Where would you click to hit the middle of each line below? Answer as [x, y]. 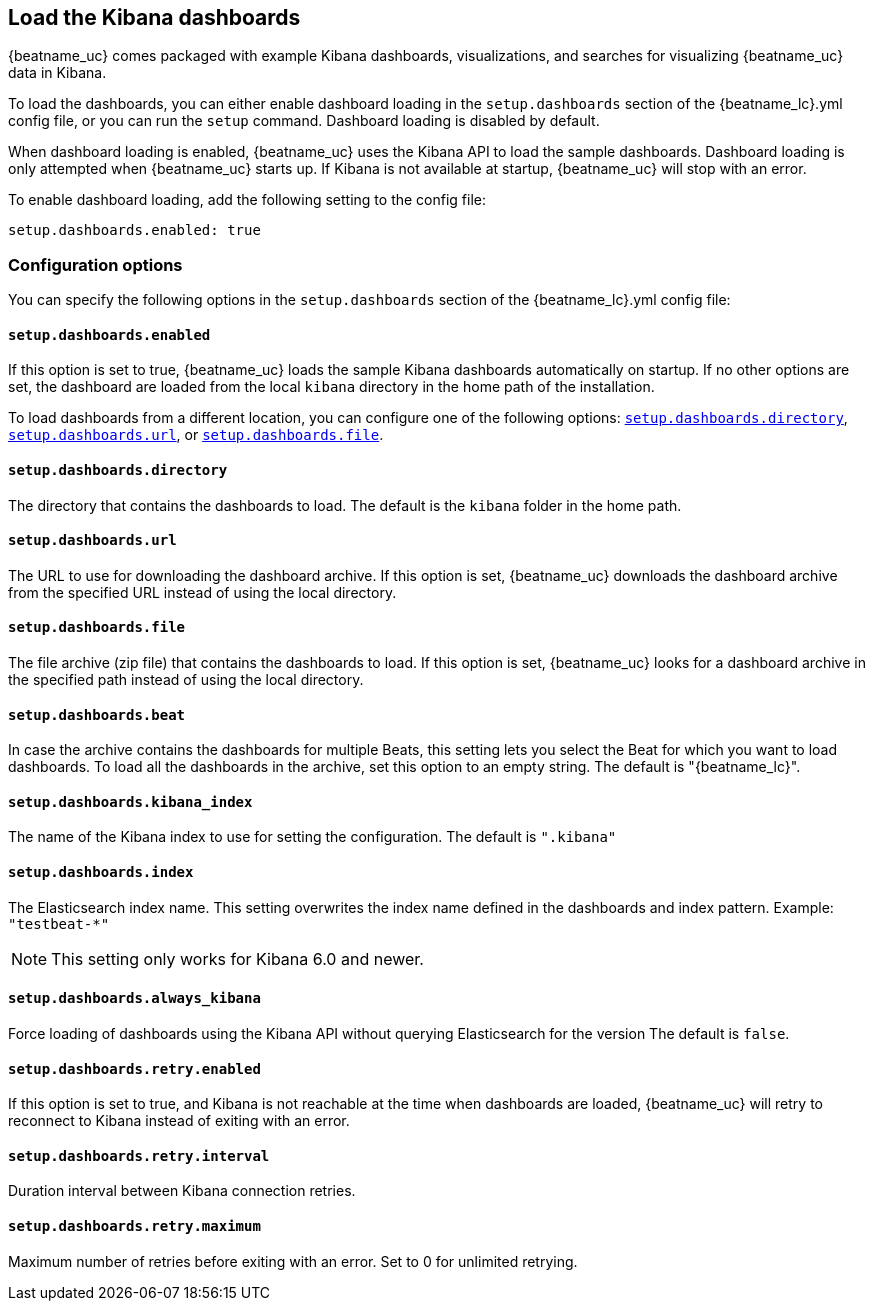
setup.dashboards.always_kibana [134, 998]
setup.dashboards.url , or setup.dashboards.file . [196, 435]
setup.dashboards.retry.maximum [134, 1225]
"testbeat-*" [59, 923]
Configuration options [95, 264]
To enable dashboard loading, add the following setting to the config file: [247, 200]
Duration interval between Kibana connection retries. [182, 1191]
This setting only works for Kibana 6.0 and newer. [237, 958]
